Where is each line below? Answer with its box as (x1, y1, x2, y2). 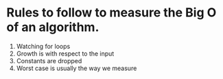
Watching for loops (16, 42, 71, 50)
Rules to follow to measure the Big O (6, 5, 217, 21)
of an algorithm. (6, 19, 99, 35)
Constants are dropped (16, 56, 82, 65)
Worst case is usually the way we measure (16, 64, 137, 72)
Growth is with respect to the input (16, 49, 115, 58)
